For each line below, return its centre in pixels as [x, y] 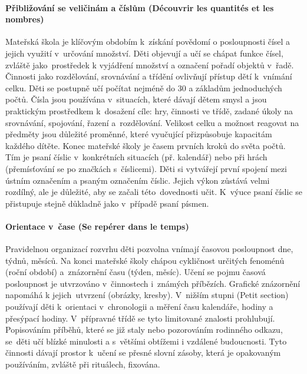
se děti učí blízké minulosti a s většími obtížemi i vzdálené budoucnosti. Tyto [146, 341]
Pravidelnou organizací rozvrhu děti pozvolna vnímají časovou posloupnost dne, [149, 249]
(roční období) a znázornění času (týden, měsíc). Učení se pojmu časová [136, 272]
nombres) [25, 19]
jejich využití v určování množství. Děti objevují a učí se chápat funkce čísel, [144, 53]
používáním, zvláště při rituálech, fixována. [83, 364]
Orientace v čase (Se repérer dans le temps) [97, 226]
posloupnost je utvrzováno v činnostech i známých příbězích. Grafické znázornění [153, 283]
